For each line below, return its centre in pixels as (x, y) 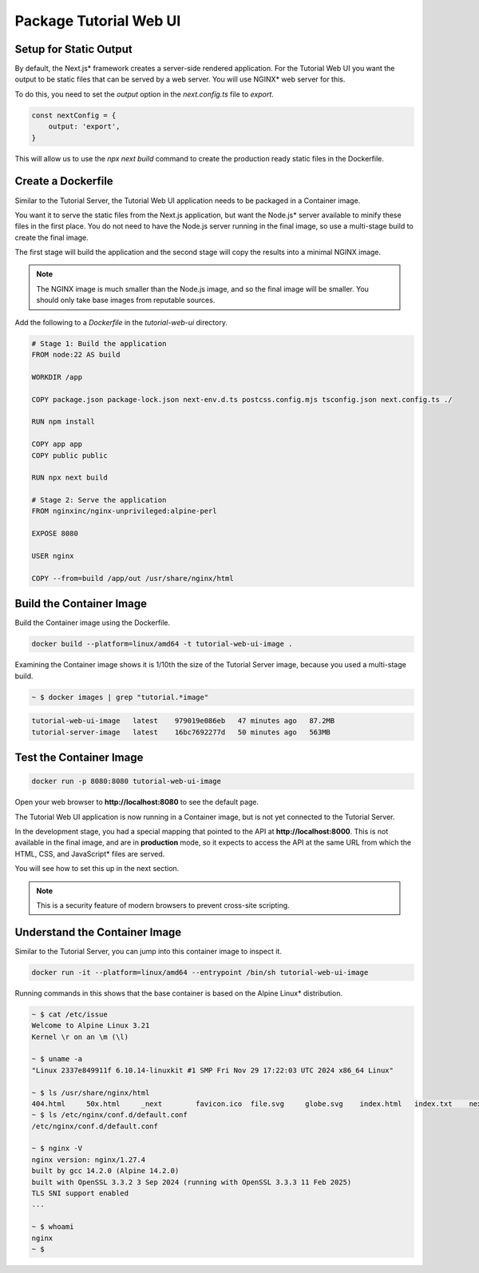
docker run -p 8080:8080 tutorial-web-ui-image (126, 782)
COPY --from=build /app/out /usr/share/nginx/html (133, 578)
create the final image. (52, 237)
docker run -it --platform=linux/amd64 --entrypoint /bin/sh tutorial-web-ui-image (200, 972)
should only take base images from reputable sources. (126, 300)
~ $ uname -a (57, 1059)
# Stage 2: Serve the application (99, 500)
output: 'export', (84, 127)
